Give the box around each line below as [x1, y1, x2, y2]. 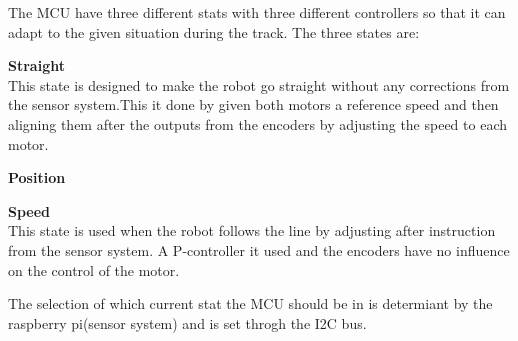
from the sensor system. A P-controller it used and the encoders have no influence [8, 239, 510, 260]
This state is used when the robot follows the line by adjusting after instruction [8, 220, 496, 241]
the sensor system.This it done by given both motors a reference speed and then [8, 94, 499, 115]
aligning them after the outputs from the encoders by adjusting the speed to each [8, 113, 507, 134]
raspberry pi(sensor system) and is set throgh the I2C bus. [8, 312, 367, 333]
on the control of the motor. [8, 259, 180, 280]
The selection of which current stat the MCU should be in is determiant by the [8, 293, 493, 314]
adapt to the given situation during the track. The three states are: [8, 21, 420, 42]
